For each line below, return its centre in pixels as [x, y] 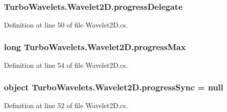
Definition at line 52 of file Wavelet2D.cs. [66, 105]
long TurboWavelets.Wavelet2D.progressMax [95, 46]
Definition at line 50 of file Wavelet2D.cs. [66, 25]
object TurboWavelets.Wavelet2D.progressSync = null [114, 87]
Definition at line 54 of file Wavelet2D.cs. [66, 65]
